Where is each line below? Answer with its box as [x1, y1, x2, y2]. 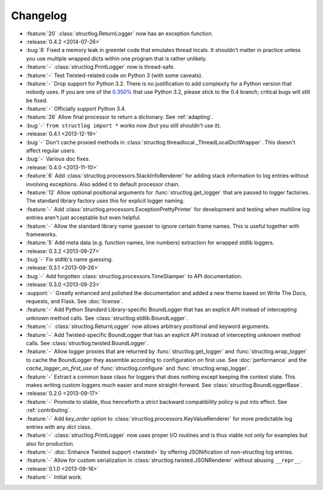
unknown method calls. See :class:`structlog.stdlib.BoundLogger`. [26, 314, 188, 321]
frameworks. [26, 230, 57, 238]
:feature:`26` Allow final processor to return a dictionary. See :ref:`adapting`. [26, 114, 214, 121]
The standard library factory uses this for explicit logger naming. [26, 197, 185, 205]
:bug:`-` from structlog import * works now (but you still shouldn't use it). [26, 121, 221, 129]
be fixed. [26, 96, 48, 104]
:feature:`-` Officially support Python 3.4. [26, 105, 126, 112]
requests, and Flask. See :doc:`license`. [26, 298, 123, 305]
